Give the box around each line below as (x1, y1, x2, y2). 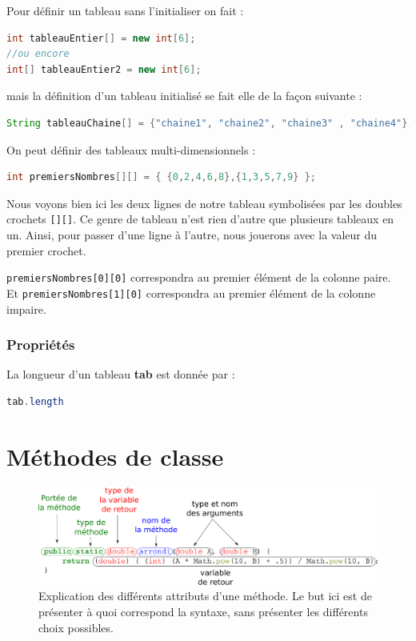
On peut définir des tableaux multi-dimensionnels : (6, 141, 256, 158)
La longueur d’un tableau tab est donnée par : (6, 366, 235, 383)
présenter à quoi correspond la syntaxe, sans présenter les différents (38, 603, 368, 619)
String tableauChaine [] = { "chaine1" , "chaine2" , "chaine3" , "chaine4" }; (6, 117, 414, 129)
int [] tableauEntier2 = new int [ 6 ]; (6, 63, 202, 75)
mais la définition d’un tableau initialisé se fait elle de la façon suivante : (6, 87, 362, 104)
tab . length (6, 395, 64, 407)
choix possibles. (38, 619, 114, 635)
